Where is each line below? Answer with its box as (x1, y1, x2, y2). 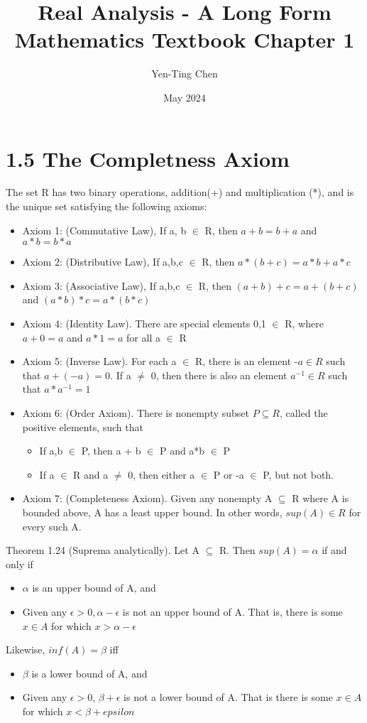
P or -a (213, 467, 244, 482)
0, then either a (128, 467, 195, 482)
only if (6, 556, 33, 571)
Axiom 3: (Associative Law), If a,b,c (22, 278, 180, 293)
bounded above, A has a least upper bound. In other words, (22, 504, 283, 519)
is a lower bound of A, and (31, 665, 148, 680)
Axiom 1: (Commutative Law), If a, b (22, 222, 187, 237)
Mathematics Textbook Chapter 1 (14, 25, 355, 54)
